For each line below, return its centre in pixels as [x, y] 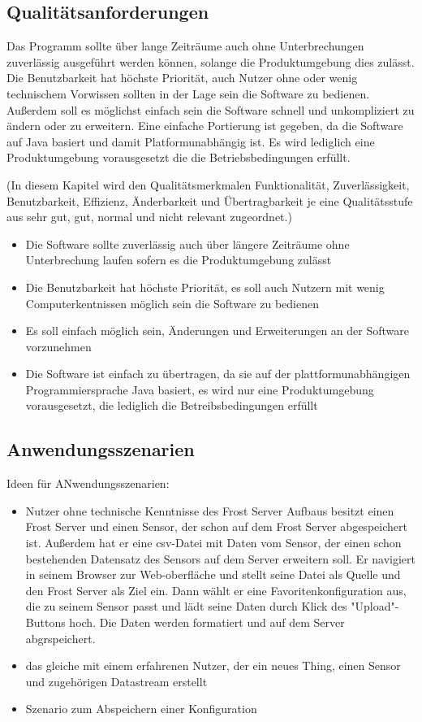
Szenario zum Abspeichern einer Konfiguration [141, 709]
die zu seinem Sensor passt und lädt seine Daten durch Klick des [186, 606]
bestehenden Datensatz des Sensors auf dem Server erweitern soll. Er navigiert [221, 558]
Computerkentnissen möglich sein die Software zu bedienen [172, 303]
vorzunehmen [58, 346]
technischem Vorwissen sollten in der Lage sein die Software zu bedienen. [188, 93]
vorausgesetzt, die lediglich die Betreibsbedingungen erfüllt [172, 405]
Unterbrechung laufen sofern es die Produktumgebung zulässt [179, 260]
